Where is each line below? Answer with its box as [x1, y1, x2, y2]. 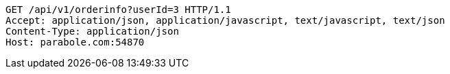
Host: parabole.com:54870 [5, 37, 145, 48]
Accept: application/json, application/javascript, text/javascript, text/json [5, 15, 445, 26]
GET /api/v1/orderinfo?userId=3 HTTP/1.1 [5, 4, 231, 15]
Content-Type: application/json [5, 26, 179, 37]
